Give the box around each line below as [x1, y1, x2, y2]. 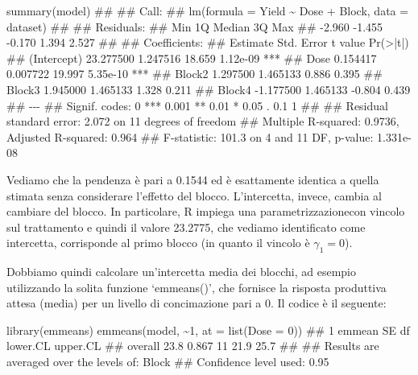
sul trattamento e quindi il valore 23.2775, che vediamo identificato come [6, 218, 366, 235]
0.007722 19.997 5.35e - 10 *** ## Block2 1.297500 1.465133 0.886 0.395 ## [6, 65, 383, 82]
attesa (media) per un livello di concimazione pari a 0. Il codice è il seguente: [6, 295, 387, 311]
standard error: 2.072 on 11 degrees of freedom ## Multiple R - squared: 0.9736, [6, 113, 399, 130]
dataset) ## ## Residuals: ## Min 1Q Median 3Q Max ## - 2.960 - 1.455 [6, 18, 383, 35]
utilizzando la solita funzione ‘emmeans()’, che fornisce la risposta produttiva [6, 278, 387, 295]
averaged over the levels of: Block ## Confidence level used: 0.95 [6, 353, 329, 370]
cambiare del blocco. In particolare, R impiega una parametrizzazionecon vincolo [6, 203, 405, 220]
